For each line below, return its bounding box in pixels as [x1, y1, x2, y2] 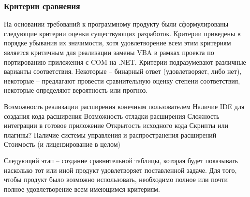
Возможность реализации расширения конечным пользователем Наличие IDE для [4, 101, 245, 111]
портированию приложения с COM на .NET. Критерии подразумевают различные [4, 56, 246, 67]
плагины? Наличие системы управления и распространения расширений [4, 129, 217, 140]
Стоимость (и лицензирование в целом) [4, 139, 120, 149]
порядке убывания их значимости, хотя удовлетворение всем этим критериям [4, 38, 231, 48]
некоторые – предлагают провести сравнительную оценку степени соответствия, [4, 75, 240, 85]
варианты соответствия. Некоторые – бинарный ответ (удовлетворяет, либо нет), [4, 66, 242, 76]
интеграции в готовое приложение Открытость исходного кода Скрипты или [4, 120, 228, 130]
